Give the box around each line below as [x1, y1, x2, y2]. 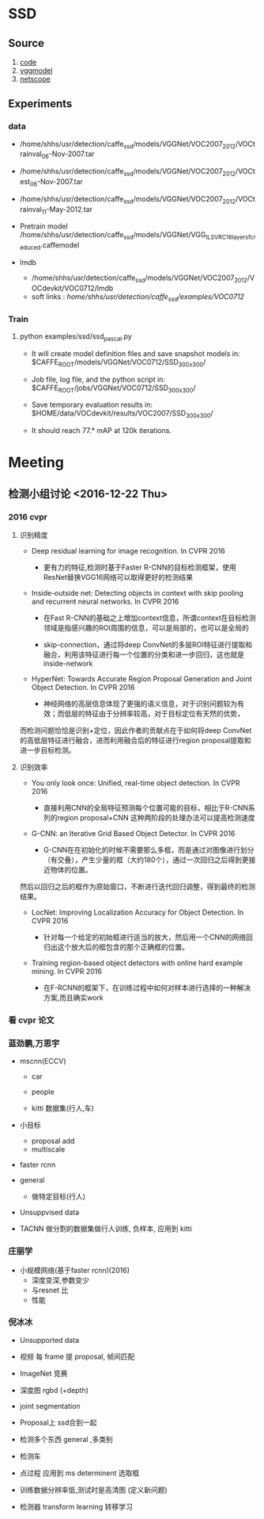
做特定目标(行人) [31, 1191, 85, 1202]
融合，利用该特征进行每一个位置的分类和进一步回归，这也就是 [43, 650, 245, 659]
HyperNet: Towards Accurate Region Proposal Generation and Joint [31, 674, 252, 684]
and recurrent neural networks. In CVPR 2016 [31, 596, 179, 607]
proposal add [31, 1136, 75, 1146]
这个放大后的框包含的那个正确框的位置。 [57, 942, 190, 952]
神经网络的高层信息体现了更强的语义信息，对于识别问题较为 [43, 699, 238, 708]
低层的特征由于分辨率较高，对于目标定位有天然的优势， [64, 709, 245, 719]
